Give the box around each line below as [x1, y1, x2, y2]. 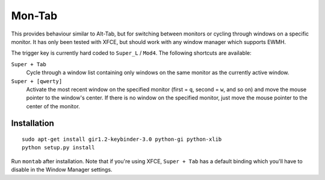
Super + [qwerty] [11, 78, 63, 84]
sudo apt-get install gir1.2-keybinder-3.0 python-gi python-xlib [22, 136, 222, 143]
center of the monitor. [26, 102, 81, 110]
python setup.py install [22, 144, 95, 151]
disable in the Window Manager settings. [11, 166, 113, 173]
